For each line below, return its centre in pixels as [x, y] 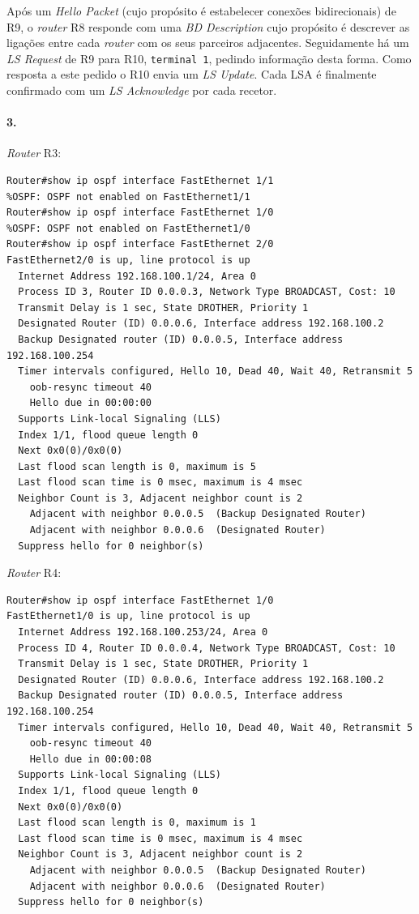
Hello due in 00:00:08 [90, 759]
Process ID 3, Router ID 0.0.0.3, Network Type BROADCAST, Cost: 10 [207, 292]
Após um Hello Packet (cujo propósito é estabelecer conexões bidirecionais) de [201, 11]
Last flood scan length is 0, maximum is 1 [137, 823]
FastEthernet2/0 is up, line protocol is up [128, 260]
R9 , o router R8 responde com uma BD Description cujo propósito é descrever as [208, 26]
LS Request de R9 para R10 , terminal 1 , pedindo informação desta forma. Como [209, 58]
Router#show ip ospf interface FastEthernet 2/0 [140, 244]
